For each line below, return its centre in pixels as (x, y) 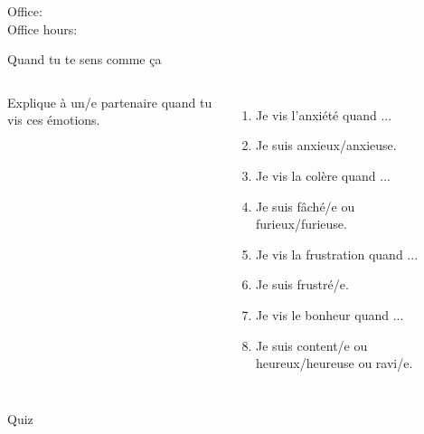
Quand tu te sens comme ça (85, 59)
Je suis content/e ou (312, 345)
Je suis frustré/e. (302, 284)
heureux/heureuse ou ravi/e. (334, 363)
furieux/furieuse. (302, 224)
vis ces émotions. (54, 120)
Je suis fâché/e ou (306, 206)
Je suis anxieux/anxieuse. (326, 145)
